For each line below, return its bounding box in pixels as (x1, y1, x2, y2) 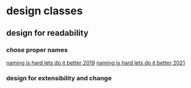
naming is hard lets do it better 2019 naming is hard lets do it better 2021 (6, 59, 185, 66)
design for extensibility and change (6, 74, 112, 82)
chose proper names (6, 46, 68, 54)
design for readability (6, 28, 89, 38)
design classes (6, 4, 83, 18)
